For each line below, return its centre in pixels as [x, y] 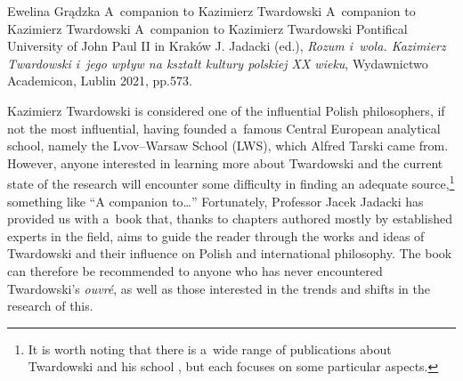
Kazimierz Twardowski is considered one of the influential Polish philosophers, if [226, 110]
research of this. [50, 306]
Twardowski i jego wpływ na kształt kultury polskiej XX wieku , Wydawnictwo [218, 63]
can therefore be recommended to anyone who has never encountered [195, 270]
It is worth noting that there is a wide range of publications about [210, 349]
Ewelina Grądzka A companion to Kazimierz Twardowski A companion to [211, 11]
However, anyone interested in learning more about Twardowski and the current [225, 162]
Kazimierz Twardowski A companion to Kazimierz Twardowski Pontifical [207, 28]
